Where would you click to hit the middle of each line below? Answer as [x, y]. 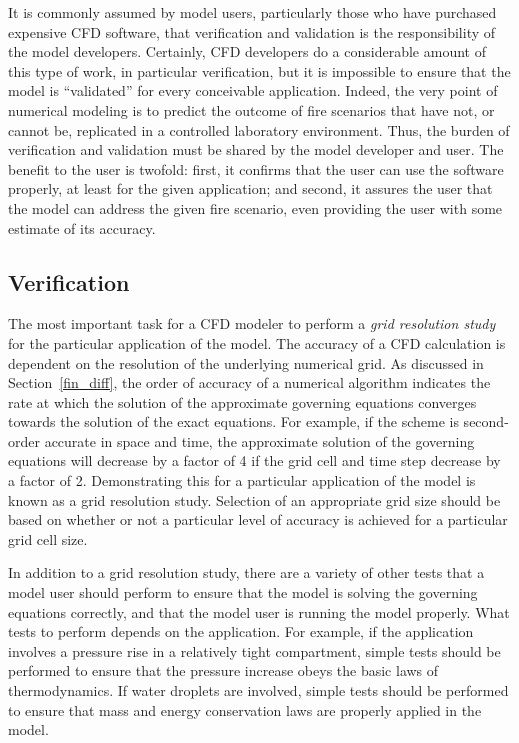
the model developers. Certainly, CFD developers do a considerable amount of [247, 51]
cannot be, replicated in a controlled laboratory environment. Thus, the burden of [259, 129]
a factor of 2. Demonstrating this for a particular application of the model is [242, 480]
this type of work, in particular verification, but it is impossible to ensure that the [259, 70]
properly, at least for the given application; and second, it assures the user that [250, 188]
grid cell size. [48, 538]
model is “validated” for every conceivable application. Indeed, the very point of [253, 90]
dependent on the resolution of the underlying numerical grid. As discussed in [246, 362]
